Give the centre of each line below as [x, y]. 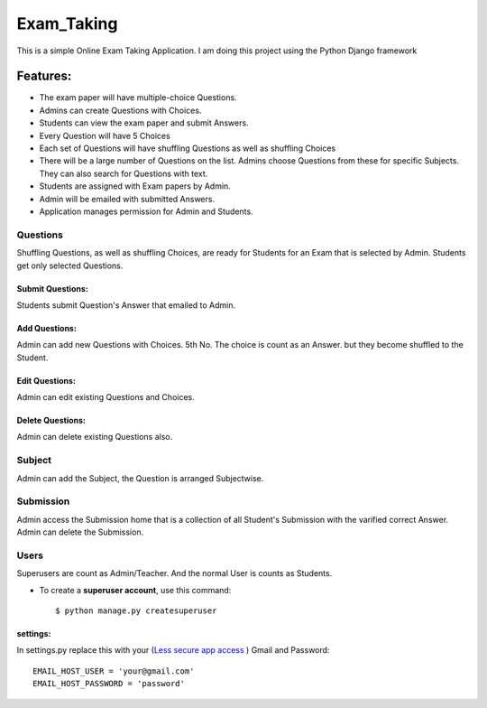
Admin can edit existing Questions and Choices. [106, 397]
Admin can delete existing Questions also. [95, 437]
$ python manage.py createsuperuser [136, 611]
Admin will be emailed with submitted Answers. [127, 199]
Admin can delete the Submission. [80, 532]
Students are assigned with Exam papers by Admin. [135, 186]
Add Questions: [46, 328]
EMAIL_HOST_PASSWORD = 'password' [109, 684]
